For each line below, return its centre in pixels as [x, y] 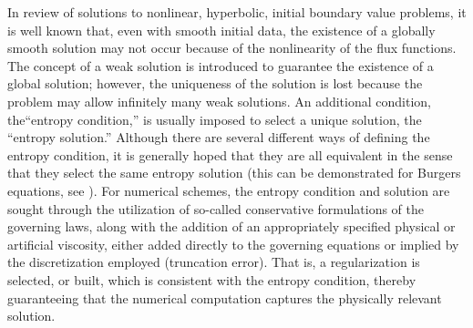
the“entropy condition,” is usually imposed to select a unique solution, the [215, 119]
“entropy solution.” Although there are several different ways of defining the [219, 137]
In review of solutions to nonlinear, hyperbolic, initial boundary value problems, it [237, 12]
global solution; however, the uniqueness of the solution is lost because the [215, 83]
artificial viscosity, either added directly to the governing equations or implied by [233, 244]
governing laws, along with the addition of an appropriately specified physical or [231, 226]
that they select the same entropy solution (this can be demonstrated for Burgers [234, 173]
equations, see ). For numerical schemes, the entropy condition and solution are [229, 190]
